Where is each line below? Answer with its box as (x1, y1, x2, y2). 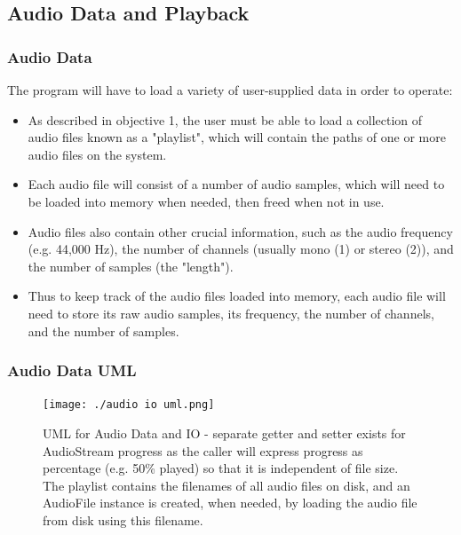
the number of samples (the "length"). (28, 256, 234, 275)
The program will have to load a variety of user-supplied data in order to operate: (7, 81, 453, 98)
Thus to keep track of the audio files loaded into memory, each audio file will (28, 287, 446, 305)
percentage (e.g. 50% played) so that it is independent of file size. (43, 459, 399, 477)
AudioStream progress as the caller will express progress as (43, 441, 363, 460)
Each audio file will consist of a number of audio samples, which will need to (28, 175, 445, 193)
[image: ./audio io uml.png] (43, 398, 215, 412)
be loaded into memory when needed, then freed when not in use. (28, 192, 385, 210)
